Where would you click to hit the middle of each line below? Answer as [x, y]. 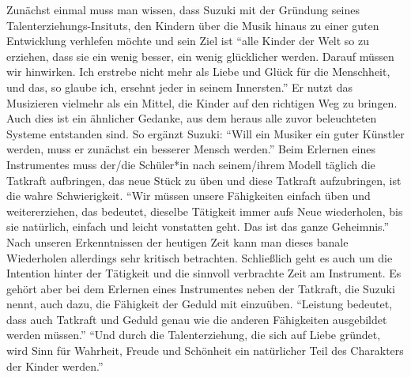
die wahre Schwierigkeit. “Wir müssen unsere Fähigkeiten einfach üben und [189, 196]
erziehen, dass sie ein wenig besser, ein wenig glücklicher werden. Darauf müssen [200, 56]
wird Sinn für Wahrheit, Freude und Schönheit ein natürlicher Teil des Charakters [205, 351]
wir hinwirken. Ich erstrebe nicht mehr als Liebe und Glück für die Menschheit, [198, 72]
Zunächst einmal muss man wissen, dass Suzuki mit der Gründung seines [183, 9]
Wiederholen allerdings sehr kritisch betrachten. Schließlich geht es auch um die [200, 257]
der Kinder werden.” [55, 366]
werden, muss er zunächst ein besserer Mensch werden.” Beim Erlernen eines [191, 149]
